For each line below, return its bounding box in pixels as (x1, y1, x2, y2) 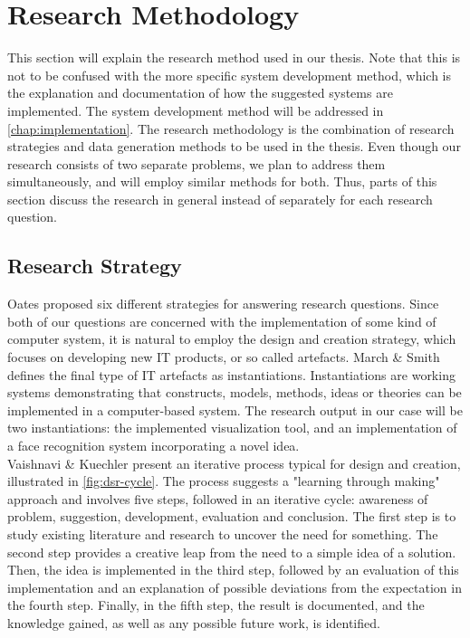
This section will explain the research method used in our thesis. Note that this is (7, 48, 461, 67)
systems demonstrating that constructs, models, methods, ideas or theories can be (7, 383, 462, 402)
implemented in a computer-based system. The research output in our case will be (7, 400, 463, 419)
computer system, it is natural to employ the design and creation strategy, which (7, 329, 456, 348)
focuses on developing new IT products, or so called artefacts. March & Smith (7, 348, 440, 367)
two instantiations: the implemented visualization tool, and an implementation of (7, 418, 457, 437)
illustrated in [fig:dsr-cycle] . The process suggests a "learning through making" (7, 471, 440, 490)
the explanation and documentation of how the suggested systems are (7, 83, 393, 102)
